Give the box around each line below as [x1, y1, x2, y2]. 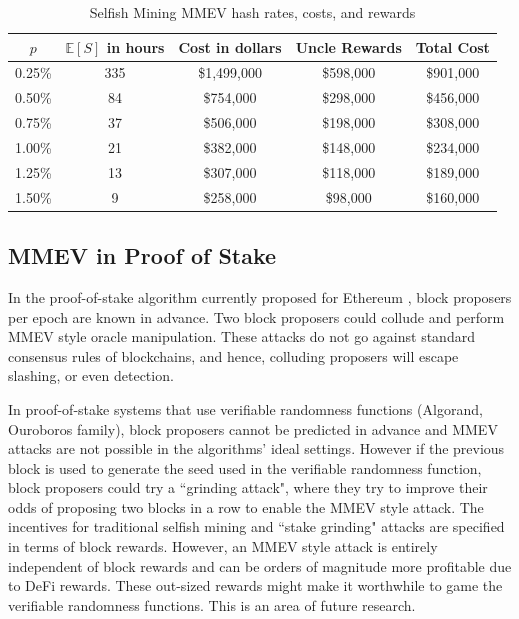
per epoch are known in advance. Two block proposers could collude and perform [8, 306, 505, 327]
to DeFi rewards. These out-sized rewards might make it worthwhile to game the [8, 575, 503, 596]
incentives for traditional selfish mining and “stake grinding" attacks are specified [8, 516, 505, 537]
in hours [106, 36, 165, 57]
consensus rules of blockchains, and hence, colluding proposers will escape [8, 345, 459, 366]
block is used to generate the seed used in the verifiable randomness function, [8, 457, 482, 478]
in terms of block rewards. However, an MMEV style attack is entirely [8, 536, 438, 557]
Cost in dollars [178, 36, 282, 57]
